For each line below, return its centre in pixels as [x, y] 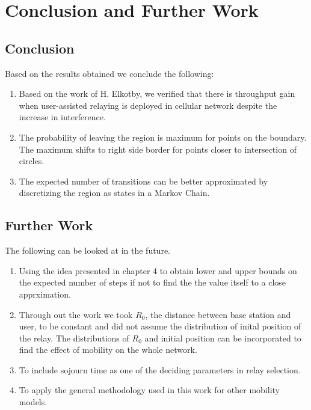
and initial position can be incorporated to [223, 338]
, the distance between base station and [218, 314]
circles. [32, 161]
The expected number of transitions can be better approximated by [143, 181]
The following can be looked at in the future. [88, 250]
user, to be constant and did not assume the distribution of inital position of [160, 326]
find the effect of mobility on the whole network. [108, 350]
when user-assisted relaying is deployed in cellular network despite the [148, 105]
